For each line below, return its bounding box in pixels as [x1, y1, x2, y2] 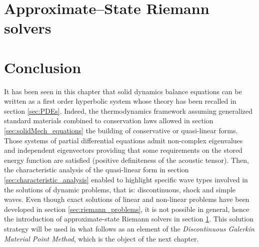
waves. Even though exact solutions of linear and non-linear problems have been [4, 194, 249, 204]
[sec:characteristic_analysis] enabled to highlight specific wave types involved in [4, 174, 248, 185]
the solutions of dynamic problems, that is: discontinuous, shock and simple [4, 184, 236, 194]
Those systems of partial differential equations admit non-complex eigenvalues [4, 135, 243, 145]
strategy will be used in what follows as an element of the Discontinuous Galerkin [4, 223, 254, 233]
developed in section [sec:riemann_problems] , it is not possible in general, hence [4, 203, 249, 214]
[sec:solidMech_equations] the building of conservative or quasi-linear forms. [4, 125, 238, 136]
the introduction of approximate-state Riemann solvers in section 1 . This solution [4, 213, 253, 224]
